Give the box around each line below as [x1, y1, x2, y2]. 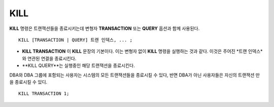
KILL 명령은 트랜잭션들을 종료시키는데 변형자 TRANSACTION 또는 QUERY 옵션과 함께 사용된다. [9, 25, 200, 31]
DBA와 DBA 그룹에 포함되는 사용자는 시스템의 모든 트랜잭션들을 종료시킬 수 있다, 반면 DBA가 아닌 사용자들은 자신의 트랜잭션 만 [9, 72, 260, 78]
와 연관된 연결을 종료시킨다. [22, 55, 77, 61]
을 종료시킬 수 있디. [9, 79, 48, 85]
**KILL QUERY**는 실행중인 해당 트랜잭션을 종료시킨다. [22, 62, 135, 68]
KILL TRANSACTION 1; [18, 91, 70, 96]
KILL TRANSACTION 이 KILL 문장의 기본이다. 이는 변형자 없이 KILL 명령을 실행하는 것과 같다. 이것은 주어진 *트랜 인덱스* [22, 48, 263, 54]
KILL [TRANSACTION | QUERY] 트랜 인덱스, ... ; [18, 37, 133, 43]
